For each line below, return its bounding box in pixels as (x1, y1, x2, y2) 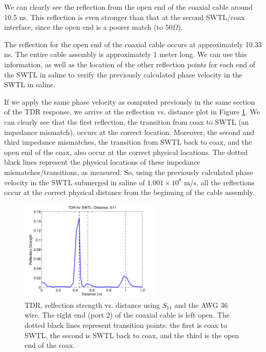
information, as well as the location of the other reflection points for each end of (4, 58, 255, 69)
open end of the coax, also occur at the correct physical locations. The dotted (4, 146, 248, 157)
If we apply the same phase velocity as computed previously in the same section (4, 96, 255, 107)
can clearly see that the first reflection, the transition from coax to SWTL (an (4, 116, 249, 127)
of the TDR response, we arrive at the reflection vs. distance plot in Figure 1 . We (4, 106, 260, 117)
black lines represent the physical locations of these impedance (4, 157, 200, 167)
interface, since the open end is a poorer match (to (4, 22, 163, 32)
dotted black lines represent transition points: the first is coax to (25, 320, 227, 330)
